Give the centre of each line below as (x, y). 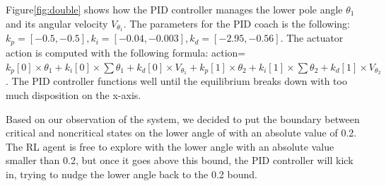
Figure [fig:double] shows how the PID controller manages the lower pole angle (174, 9)
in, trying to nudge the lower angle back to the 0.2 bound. (131, 174)
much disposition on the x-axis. (74, 94)
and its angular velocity (57, 23)
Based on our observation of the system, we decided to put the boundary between (183, 118)
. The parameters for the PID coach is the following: (236, 23)
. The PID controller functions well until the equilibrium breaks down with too (176, 81)
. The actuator (312, 38)
